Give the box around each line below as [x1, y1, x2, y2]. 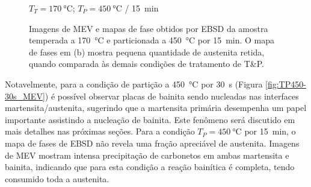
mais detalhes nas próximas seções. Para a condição [5, 125, 195, 138]
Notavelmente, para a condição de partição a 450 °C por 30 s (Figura [5, 77, 263, 90]
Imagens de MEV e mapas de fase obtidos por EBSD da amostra [29, 22, 268, 34]
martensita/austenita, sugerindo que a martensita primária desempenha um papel [5, 101, 307, 114]
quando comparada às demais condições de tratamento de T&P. [29, 57, 264, 70]
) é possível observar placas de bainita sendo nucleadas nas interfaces [45, 89, 299, 102]
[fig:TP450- [265, 77, 306, 90]
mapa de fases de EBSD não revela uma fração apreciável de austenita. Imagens [5, 136, 300, 149]
